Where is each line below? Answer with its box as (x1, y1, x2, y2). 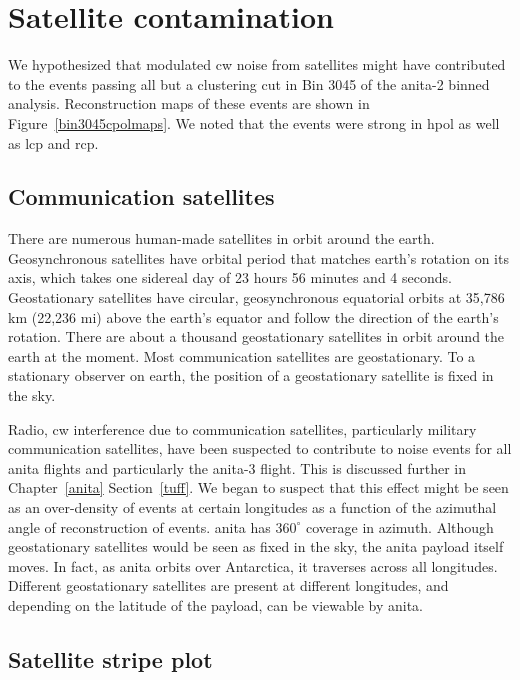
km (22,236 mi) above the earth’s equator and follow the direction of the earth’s (8, 306, 499, 327)
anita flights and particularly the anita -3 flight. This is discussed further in (8, 457, 467, 478)
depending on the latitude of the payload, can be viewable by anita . (8, 594, 424, 615)
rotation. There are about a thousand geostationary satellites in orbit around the (8, 326, 505, 347)
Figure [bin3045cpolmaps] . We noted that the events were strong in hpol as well (8, 112, 500, 133)
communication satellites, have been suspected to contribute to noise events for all (8, 438, 512, 459)
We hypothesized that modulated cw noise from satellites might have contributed (8, 54, 506, 75)
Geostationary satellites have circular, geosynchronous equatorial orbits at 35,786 (8, 287, 505, 308)
